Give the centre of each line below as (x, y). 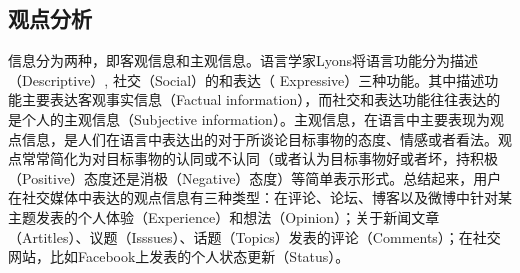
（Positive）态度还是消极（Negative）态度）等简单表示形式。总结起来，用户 (255, 177)
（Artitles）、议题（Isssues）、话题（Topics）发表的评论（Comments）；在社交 (254, 236)
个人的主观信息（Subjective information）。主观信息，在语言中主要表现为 (255, 118)
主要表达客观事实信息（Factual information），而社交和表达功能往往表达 (254, 99)
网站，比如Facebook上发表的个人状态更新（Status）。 (179, 256)
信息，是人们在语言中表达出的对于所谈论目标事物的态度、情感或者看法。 (259, 138)
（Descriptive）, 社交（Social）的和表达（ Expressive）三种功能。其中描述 (246, 79)
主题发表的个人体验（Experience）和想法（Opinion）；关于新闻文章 (224, 216)
